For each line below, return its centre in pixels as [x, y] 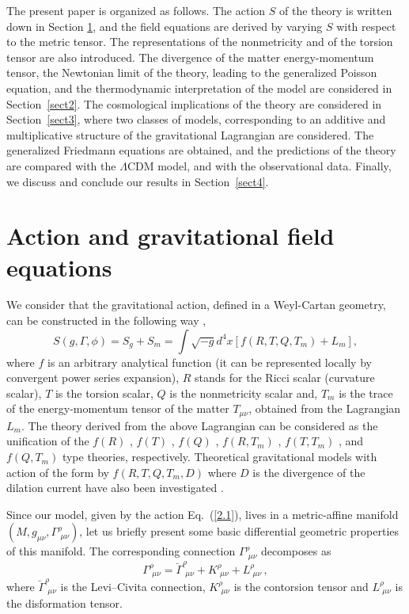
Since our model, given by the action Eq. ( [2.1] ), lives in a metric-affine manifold [203, 514]
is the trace [366, 393]
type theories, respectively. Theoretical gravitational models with [220, 457]
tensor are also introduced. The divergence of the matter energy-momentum [190, 57]
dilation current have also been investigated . [115, 488]
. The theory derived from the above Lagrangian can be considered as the [199, 425]
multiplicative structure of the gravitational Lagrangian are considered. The [190, 134]
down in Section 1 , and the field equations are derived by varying [165, 26]
